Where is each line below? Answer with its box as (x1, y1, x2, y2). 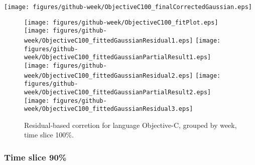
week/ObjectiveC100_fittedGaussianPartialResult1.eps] (24, 54, 211, 61)
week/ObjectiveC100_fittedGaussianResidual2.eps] (24, 72, 193, 79)
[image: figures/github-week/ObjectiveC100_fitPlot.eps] (24, 19, 218, 26)
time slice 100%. (24, 129, 74, 140)
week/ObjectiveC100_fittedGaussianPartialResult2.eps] (24, 88, 211, 96)
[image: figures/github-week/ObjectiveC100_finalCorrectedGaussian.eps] (4, 4, 252, 11)
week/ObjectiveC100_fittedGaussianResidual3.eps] (24, 105, 193, 113)
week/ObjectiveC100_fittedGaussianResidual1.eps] (24, 37, 193, 44)
